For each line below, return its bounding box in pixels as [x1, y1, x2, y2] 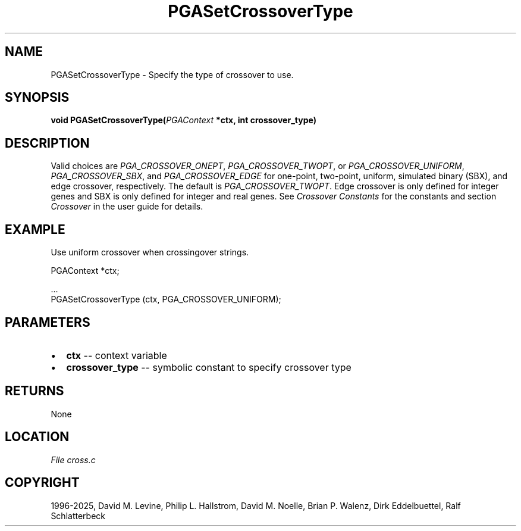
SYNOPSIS [5, 90, 70, 105]
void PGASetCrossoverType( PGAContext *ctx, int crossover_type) [51, 115, 316, 126]
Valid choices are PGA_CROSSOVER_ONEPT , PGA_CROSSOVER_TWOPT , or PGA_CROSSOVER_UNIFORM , [51, 161, 464, 171]
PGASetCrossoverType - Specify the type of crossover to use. [51, 69, 294, 80]
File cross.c [51, 454, 96, 465]
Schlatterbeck [51, 510, 105, 521]
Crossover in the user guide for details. [51, 201, 203, 212]
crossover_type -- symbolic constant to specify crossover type [66, 361, 351, 373]
